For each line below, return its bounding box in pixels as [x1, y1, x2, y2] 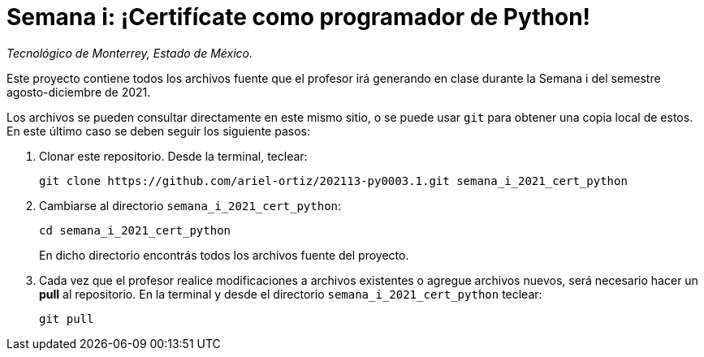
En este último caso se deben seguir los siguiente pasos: [6, 123, 310, 138]
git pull [39, 312, 94, 325]
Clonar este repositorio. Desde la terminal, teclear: [39, 148, 308, 163]
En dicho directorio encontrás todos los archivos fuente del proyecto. [39, 247, 409, 262]
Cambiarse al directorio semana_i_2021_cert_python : [39, 198, 342, 213]
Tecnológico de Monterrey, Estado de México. [6, 45, 253, 60]
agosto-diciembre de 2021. [6, 84, 151, 99]
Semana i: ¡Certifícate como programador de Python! [6, 3, 591, 31]
